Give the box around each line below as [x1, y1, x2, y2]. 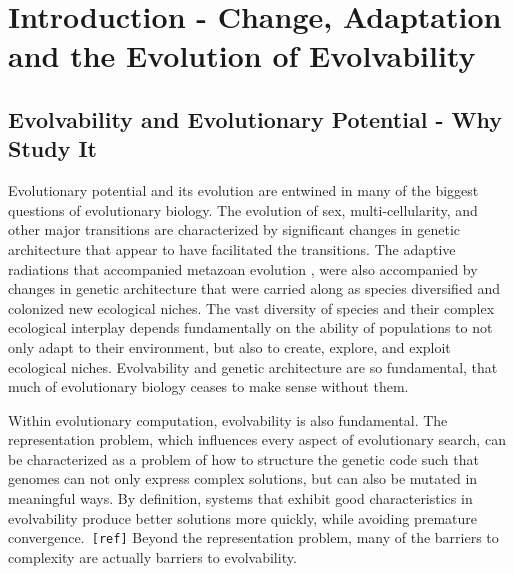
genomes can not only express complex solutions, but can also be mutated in [8, 468, 478, 489]
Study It [8, 133, 97, 164]
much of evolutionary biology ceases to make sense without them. [8, 376, 409, 397]
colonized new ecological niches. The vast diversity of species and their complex [8, 297, 495, 318]
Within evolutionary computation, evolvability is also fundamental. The [8, 409, 448, 430]
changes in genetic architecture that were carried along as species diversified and [8, 278, 501, 299]
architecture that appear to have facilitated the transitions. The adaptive [8, 238, 456, 259]
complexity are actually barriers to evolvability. [8, 546, 297, 567]
